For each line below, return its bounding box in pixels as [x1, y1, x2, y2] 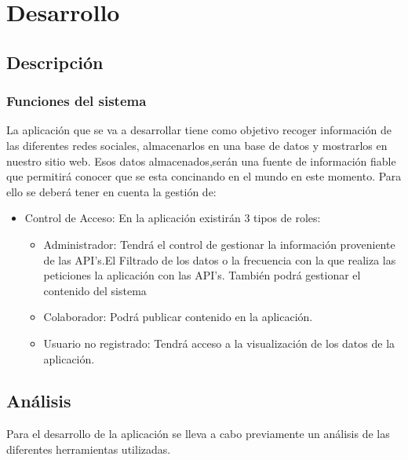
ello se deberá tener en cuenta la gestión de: [6, 183, 217, 199]
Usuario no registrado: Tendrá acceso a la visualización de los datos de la [43, 334, 395, 351]
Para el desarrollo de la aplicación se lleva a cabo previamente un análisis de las [6, 425, 390, 442]
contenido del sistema [43, 282, 147, 298]
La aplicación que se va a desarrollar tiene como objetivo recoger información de [6, 122, 392, 138]
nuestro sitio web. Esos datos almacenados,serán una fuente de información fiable [6, 152, 396, 169]
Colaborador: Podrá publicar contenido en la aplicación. [43, 308, 313, 325]
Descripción [6, 49, 104, 74]
